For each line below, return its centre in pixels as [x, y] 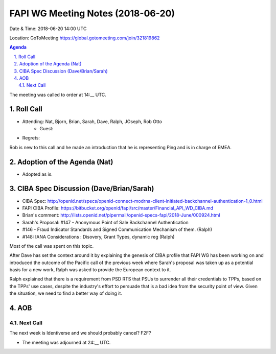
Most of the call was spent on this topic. [52, 246]
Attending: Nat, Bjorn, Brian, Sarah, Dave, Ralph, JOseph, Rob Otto [92, 121]
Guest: [47, 128]
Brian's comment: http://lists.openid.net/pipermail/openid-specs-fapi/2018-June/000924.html [121, 215]
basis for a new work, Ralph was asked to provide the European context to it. [90, 270]
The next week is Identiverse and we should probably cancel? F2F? [80, 333]
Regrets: [31, 138]
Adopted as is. [38, 174]
